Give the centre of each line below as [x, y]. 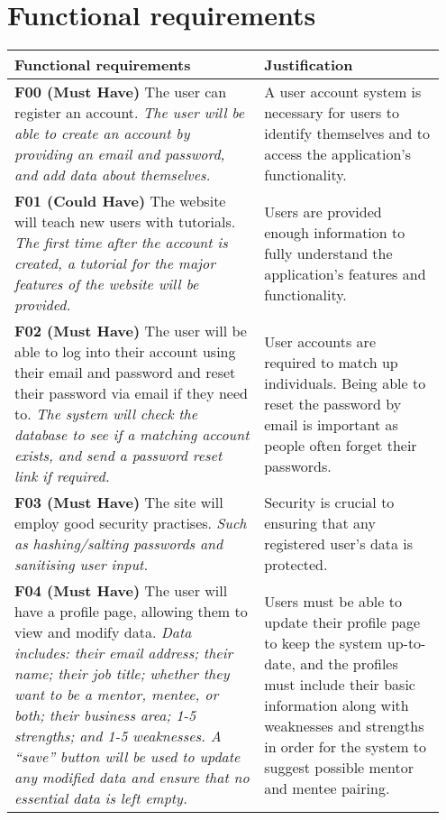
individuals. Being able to [345, 382]
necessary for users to [332, 113]
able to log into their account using [125, 352]
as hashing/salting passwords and [119, 544]
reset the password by [333, 403]
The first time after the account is [121, 243]
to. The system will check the [106, 414]
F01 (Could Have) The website [120, 201]
